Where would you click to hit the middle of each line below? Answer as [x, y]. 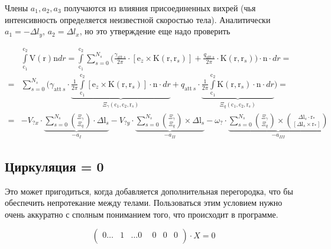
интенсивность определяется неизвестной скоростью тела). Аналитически [138, 19]
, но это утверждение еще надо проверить [155, 31]
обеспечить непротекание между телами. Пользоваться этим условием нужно [144, 203]
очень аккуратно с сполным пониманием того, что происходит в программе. [142, 214]
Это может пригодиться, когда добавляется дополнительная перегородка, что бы [149, 191]
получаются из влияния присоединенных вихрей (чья [160, 8]
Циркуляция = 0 [54, 166]
